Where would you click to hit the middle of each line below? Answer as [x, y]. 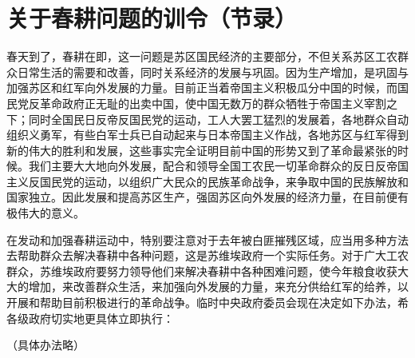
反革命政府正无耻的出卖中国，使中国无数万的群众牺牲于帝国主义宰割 [207, 103]
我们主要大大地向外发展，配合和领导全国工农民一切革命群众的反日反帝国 [218, 166]
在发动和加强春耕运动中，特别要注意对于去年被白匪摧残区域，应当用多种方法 [207, 239]
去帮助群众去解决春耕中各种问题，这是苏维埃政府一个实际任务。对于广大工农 [207, 255]
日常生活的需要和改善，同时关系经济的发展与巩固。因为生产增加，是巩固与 [213, 72]
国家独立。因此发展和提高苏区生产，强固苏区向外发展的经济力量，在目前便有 [207, 197]
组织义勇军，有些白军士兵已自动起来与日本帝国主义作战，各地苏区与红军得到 [207, 135]
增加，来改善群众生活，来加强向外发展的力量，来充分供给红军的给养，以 [218, 286]
